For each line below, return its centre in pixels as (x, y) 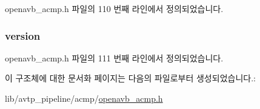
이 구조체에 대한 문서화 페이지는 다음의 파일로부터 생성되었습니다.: (130, 78)
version (23, 35)
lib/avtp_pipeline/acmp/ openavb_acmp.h (84, 98)
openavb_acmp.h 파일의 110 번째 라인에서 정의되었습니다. (114, 8)
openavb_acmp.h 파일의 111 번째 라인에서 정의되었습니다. (114, 58)
